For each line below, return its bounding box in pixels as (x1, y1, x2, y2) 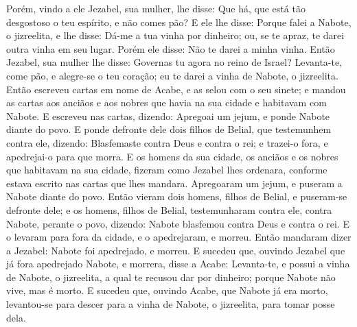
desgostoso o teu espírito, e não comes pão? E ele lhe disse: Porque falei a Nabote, (6, 14, 352, 29)
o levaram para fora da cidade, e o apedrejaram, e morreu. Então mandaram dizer (6, 230, 352, 244)
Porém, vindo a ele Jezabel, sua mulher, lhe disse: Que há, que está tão (6, 1, 306, 15)
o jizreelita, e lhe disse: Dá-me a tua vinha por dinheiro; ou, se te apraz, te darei (6, 28, 345, 43)
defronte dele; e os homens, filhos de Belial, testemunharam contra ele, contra (6, 202, 332, 217)
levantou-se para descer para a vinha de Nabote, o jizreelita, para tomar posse (6, 297, 335, 311)
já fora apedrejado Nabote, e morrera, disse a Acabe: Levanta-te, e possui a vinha (6, 256, 350, 271)
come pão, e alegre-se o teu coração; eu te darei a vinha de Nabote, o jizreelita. (6, 68, 338, 82)
